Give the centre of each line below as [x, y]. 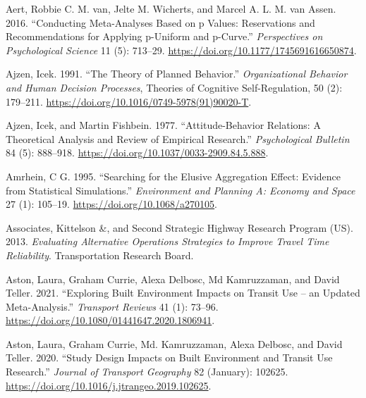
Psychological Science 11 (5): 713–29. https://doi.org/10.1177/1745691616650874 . [181, 50]
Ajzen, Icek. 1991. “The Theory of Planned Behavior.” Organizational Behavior [177, 74]
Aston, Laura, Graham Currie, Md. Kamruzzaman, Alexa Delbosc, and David [174, 343]
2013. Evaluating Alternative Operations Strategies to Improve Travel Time [167, 241]
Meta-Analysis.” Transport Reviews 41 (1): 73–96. [112, 306]
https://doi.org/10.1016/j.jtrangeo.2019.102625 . [109, 385]
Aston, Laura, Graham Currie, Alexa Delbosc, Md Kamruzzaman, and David [173, 279]
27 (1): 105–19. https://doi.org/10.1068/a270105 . [112, 204]
